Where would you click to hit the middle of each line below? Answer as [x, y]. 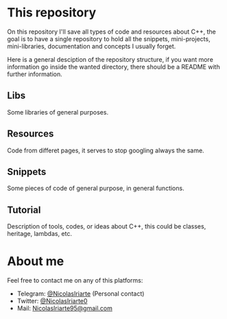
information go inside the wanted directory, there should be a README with [114, 67]
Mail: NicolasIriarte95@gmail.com [65, 308]
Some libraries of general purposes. [58, 112]
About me [36, 261]
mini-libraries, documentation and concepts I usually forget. [92, 46]
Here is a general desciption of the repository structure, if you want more [110, 59]
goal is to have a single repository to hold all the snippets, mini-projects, [109, 38]
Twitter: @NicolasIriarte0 [52, 301]
